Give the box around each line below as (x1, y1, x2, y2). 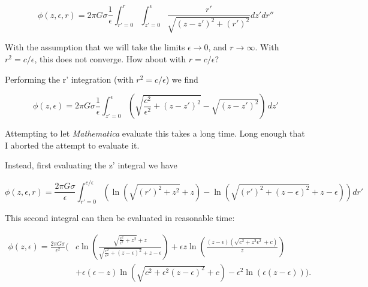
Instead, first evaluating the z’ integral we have (5, 159, 177, 171)
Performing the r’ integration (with (5, 72, 134, 85)
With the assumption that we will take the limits (5, 41, 185, 53)
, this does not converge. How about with (34, 53, 186, 65)
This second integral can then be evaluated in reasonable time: (5, 212, 235, 224)
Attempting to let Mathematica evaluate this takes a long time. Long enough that (5, 127, 305, 140)
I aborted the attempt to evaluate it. (5, 138, 140, 151)
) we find (165, 72, 198, 85)
